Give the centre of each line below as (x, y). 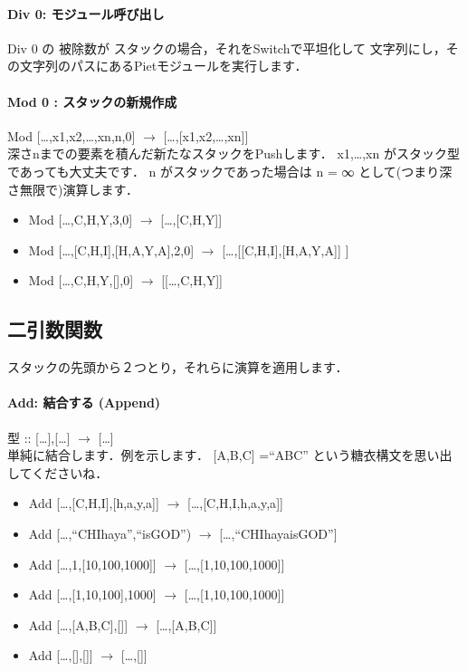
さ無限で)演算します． (73, 189)
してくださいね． (58, 472)
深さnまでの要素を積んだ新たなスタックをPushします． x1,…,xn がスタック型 (233, 153)
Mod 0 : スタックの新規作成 (92, 101)
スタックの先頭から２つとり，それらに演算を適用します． (178, 367)
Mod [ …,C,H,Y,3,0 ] (81, 220)
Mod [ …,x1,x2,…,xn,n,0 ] (71, 135)
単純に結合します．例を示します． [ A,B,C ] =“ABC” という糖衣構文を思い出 (230, 455)
